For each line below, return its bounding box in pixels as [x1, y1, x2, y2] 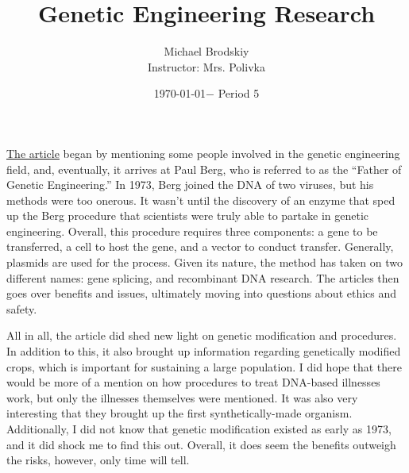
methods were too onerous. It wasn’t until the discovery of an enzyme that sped [6, 191, 395, 208]
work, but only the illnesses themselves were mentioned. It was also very [6, 389, 358, 406]
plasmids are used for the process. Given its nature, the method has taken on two [6, 254, 403, 271]
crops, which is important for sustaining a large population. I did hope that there [6, 358, 402, 375]
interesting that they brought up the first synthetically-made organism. [6, 405, 353, 421]
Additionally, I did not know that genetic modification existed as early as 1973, [6, 421, 392, 436]
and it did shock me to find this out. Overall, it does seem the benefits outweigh [6, 436, 396, 452]
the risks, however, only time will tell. [6, 452, 190, 468]
